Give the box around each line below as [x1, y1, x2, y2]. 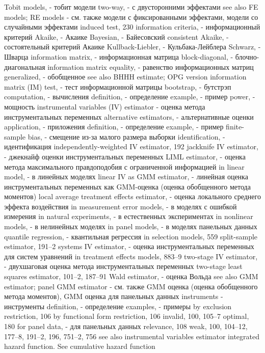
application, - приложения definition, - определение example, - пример [4, 121, 224, 132]
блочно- [235, 51, 259, 62]
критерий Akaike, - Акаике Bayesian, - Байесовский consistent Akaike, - [4, 31, 229, 42]
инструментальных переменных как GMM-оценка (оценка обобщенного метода [4, 181, 251, 192]
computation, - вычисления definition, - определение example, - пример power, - [4, 91, 255, 102]
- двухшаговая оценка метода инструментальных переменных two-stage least [4, 261, 243, 271]
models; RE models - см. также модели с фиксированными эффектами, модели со [4, 11, 258, 22]
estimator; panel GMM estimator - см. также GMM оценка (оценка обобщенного [4, 281, 258, 291]
